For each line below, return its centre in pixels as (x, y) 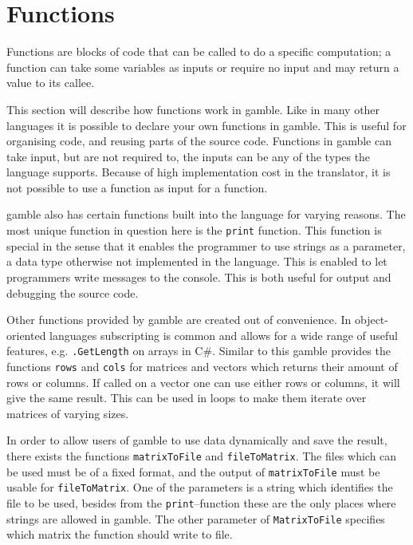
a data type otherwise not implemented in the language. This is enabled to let (197, 261)
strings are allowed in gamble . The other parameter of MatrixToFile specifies (196, 518)
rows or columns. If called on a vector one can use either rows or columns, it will (203, 382)
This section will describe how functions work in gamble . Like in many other (193, 109)
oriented (26, 335)
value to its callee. (51, 83)
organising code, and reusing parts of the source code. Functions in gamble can (199, 141)
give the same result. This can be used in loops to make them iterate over (187, 398)
